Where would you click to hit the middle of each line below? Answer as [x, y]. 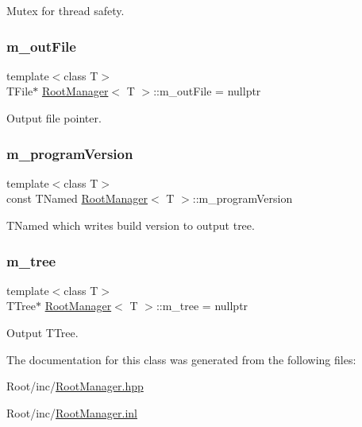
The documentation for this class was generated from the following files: [181, 359]
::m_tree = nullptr [202, 306]
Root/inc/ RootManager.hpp [75, 386]
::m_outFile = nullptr [207, 91]
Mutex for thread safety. [65, 10]
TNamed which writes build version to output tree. [131, 225]
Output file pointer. [54, 118]
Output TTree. [42, 332]
